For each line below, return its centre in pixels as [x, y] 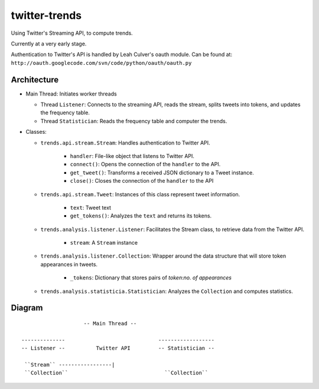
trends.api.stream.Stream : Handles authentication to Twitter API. [125, 143]
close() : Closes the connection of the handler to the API [142, 181]
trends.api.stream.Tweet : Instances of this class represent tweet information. [140, 194]
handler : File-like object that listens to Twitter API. [132, 156]
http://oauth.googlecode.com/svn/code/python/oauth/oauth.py [101, 63]
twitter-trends [46, 15]
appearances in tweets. [69, 264]
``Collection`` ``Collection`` [116, 373]
